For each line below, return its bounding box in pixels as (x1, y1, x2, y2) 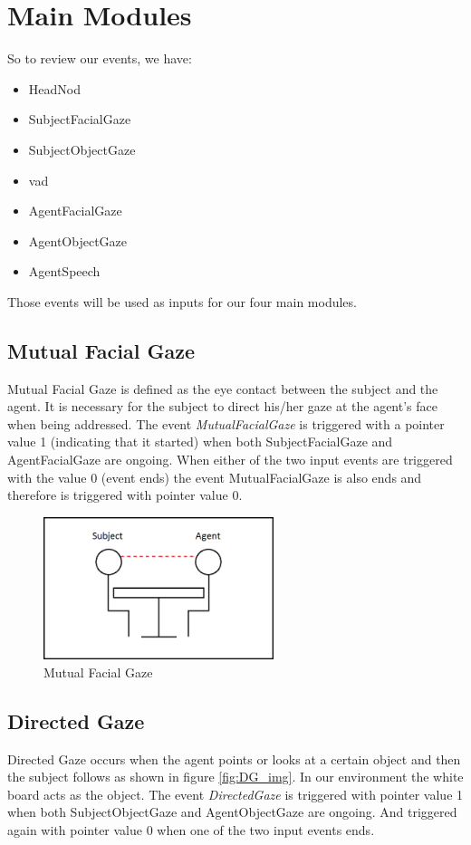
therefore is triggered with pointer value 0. (7, 485, 243, 504)
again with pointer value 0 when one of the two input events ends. (7, 820, 375, 839)
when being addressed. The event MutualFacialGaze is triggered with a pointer (7, 414, 445, 433)
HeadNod (28, 79, 81, 98)
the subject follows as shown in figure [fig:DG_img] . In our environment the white (7, 767, 464, 786)
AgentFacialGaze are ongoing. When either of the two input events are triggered (7, 450, 453, 469)
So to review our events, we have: (7, 49, 192, 68)
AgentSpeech (28, 262, 101, 281)
